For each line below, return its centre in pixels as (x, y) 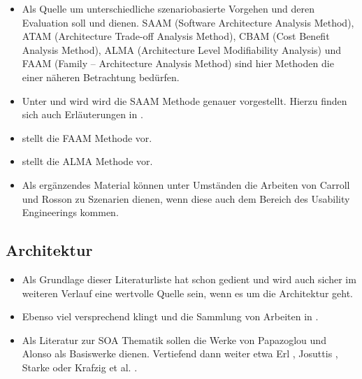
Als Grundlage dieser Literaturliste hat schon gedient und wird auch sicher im (189, 279)
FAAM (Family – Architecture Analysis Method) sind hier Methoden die (178, 63)
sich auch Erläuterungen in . (82, 114)
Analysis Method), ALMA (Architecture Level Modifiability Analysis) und (182, 49)
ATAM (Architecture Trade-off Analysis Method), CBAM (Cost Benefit (176, 36)
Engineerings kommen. (70, 212)
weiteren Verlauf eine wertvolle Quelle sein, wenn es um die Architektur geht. (187, 293)
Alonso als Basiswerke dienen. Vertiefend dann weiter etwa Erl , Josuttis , (180, 353)
